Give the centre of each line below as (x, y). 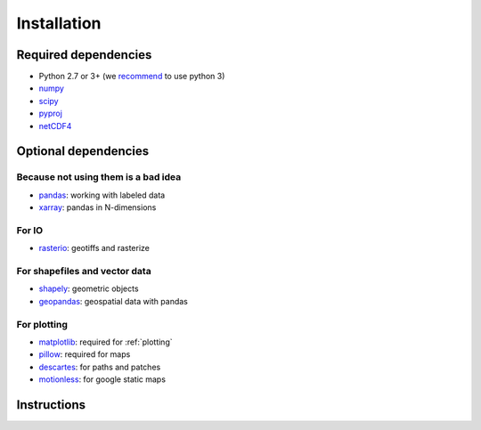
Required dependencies (84, 55)
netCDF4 (55, 126)
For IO (30, 230)
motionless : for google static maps (102, 379)
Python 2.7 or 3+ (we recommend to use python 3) (132, 77)
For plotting (42, 324)
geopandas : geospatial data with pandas (114, 301)
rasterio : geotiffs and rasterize (94, 248)
